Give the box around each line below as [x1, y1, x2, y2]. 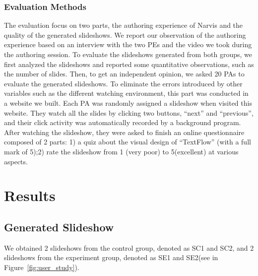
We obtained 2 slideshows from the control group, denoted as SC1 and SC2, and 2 [4, 242, 254, 253]
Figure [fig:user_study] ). [4, 262, 79, 272]
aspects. [4, 156, 28, 166]
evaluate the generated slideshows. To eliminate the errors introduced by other [4, 78, 243, 88]
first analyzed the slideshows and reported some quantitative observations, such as [4, 59, 254, 69]
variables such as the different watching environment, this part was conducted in [4, 88, 249, 98]
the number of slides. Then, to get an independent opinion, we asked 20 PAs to [4, 69, 245, 79]
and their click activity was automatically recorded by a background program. [4, 117, 241, 128]
